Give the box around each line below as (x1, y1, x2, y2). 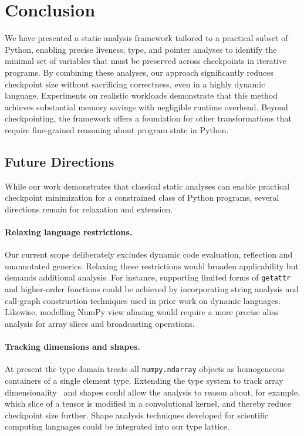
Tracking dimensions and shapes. (5, 340, 140, 353)
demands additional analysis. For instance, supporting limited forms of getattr (5, 271, 291, 283)
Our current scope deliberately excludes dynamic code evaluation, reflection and (5, 248, 293, 261)
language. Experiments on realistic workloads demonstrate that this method (5, 89, 278, 102)
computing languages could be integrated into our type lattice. (5, 420, 229, 432)
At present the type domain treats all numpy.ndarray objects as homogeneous (5, 363, 285, 375)
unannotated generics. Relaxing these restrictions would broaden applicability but (5, 259, 299, 272)
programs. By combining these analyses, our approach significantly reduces (5, 66, 273, 78)
